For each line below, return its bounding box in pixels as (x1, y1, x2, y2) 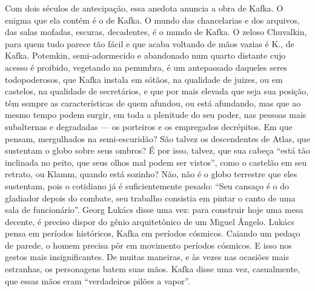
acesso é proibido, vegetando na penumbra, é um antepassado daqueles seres (5, 60, 288, 73)
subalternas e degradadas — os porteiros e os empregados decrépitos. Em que (5, 120, 293, 132)
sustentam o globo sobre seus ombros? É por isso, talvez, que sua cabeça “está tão (5, 144, 310, 157)
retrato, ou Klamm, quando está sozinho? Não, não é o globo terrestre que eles (5, 168, 297, 180)
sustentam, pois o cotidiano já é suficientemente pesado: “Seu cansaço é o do (5, 179, 290, 192)
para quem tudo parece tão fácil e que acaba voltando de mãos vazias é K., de (5, 37, 294, 50)
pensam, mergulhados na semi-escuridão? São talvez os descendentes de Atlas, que (5, 132, 310, 145)
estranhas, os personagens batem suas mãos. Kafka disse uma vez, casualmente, (5, 263, 300, 275)
